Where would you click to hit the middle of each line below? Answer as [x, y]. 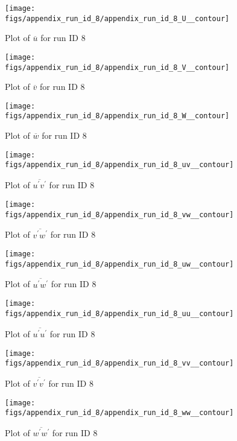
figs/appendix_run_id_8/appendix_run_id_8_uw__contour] [119, 264]
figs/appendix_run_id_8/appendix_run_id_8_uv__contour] [119, 165]
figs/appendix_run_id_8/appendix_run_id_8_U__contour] [117, 18]
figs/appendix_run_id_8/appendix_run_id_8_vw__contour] [119, 214]
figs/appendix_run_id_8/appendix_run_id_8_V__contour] [117, 67]
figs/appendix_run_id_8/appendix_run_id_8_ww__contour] [119, 413]
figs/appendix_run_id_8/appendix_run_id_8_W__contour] [117, 116]
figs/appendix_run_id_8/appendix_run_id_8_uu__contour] [119, 313]
